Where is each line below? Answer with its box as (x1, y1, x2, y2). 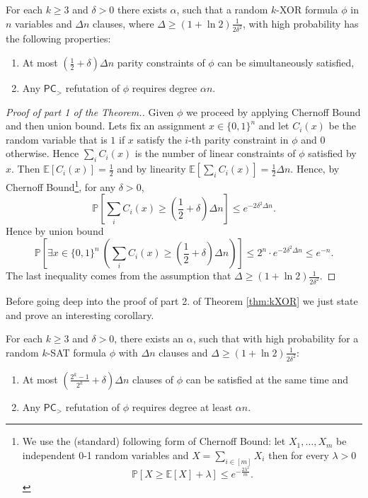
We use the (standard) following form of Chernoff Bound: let (22, 434, 286, 448)
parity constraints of (117, 55, 205, 70)
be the (328, 118, 357, 133)
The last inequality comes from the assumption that (6, 268, 231, 283)
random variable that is (6, 132, 108, 146)
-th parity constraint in (188, 132, 289, 146)
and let (258, 118, 289, 133)
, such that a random (176, 2, 268, 16)
